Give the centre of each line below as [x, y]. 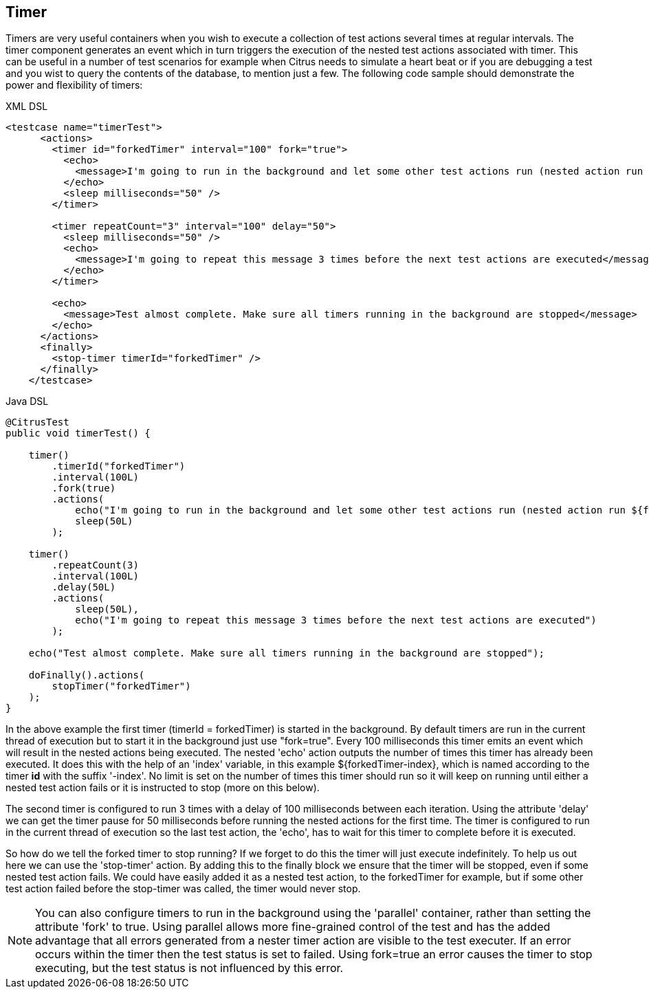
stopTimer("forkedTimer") [121, 686]
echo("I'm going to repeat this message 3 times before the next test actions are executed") [336, 620]
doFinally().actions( [87, 675]
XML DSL [27, 107]
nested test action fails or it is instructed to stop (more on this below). [163, 788]
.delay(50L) [84, 587]
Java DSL [27, 401]
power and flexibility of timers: [74, 85]
